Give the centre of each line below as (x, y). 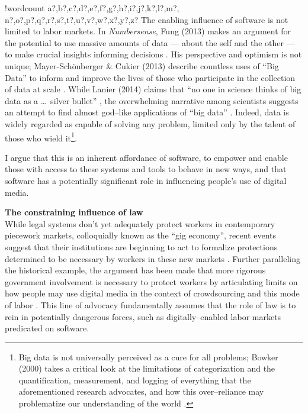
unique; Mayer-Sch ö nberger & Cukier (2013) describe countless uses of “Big (142, 65)
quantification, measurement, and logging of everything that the (135, 380)
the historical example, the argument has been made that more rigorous (135, 270)
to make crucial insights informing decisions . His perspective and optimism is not (153, 54)
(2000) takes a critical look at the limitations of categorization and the (147, 368)
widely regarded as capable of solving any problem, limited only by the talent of (150, 123)
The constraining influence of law (74, 212)
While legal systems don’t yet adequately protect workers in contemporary (140, 223)
